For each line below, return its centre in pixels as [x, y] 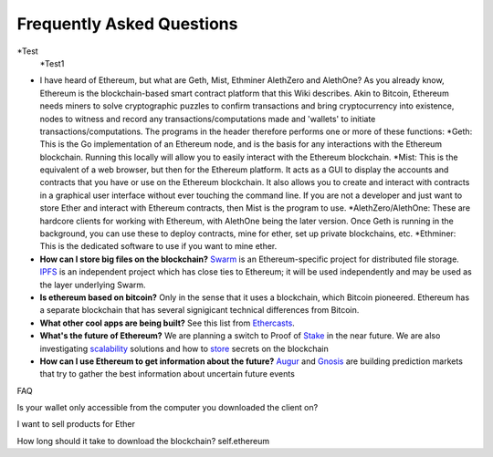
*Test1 [52, 63]
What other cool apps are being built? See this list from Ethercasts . [168, 323]
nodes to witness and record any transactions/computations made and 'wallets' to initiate [208, 119]
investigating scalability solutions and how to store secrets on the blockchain [184, 348]
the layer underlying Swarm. [93, 285]
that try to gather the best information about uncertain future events [168, 374]
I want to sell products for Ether [76, 424]
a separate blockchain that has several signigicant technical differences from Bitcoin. [199, 310]
